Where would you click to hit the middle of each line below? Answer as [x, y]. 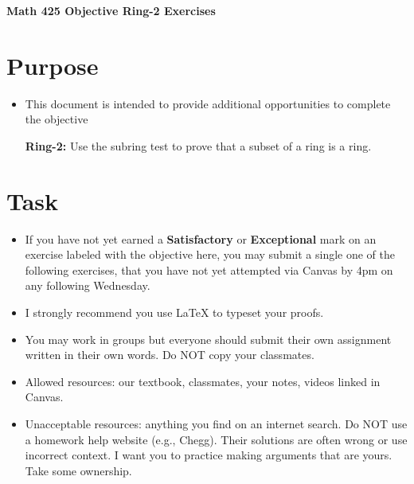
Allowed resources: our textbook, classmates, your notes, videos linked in [203, 381]
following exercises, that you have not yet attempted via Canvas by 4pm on [209, 269]
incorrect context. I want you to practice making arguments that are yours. [209, 455]
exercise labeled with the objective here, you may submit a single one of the [210, 254]
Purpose [53, 65]
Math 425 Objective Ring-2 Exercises [111, 10]
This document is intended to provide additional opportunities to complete [208, 103]
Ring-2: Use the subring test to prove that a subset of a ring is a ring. [198, 145]
